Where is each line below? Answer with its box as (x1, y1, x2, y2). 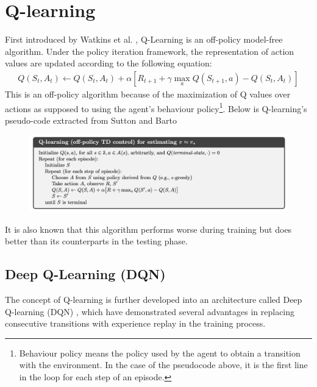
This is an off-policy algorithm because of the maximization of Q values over (5, 87, 291, 100)
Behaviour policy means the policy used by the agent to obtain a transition (19, 346, 301, 359)
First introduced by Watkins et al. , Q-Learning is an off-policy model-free (5, 33, 283, 46)
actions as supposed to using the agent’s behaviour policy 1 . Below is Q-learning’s (5, 100, 307, 115)
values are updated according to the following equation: (5, 57, 212, 69)
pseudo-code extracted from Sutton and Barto (5, 113, 177, 126)
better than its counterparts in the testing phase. (5, 235, 188, 247)
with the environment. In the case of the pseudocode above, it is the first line (19, 358, 308, 371)
